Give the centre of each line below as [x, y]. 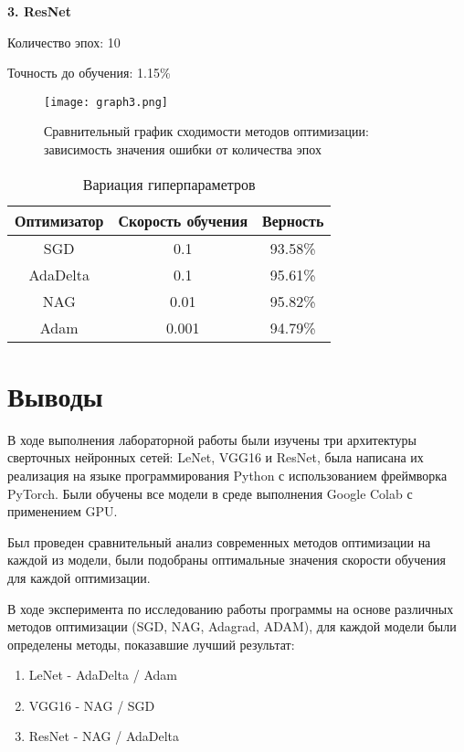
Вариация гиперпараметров [169, 184]
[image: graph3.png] [106, 102]
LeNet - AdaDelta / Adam [103, 675]
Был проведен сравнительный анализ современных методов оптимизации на [219, 541]
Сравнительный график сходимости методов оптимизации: [206, 131]
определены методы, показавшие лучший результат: [151, 644]
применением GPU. [63, 511]
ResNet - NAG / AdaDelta [104, 736]
